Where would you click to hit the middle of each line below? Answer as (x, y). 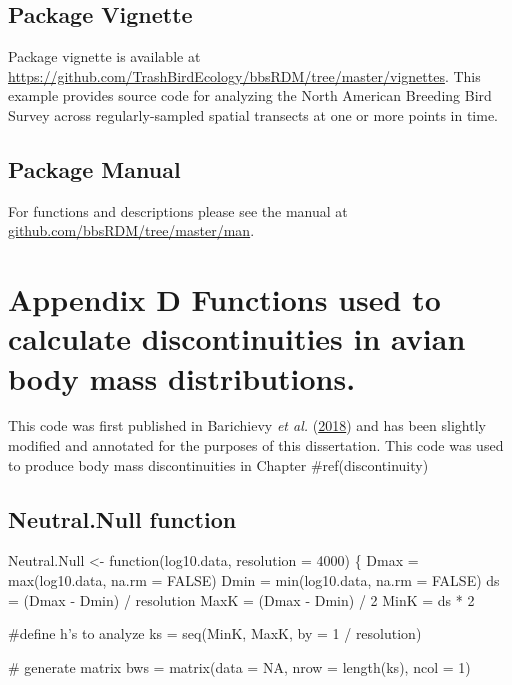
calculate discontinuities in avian (237, 338)
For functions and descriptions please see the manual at (178, 210)
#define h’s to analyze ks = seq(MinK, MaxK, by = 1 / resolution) (215, 633)
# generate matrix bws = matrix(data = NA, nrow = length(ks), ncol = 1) (239, 666)
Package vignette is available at (104, 56)
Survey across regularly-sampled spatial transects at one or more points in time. (253, 114)
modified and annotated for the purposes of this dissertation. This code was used (256, 445)
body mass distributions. (182, 377)
